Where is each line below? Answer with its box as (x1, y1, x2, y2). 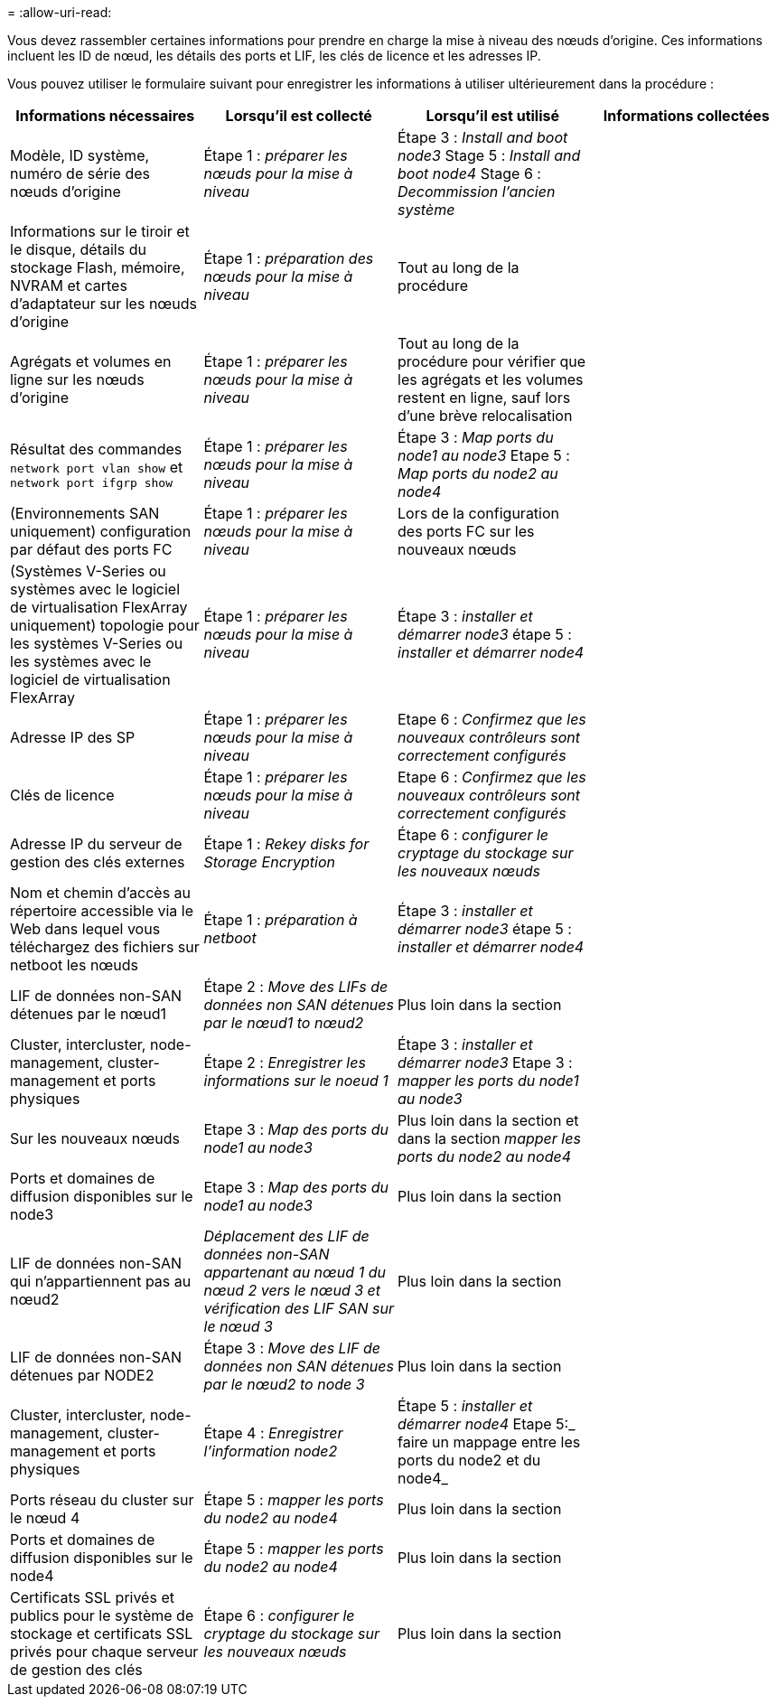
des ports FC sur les (398, 522, 535, 540)
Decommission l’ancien (398, 183, 556, 201)
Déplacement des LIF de (203, 1227, 370, 1245)
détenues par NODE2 (10, 1366, 154, 1384)
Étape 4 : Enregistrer (203, 1424, 343, 1442)
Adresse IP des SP (10, 728, 136, 746)
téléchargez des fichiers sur (10, 938, 200, 956)
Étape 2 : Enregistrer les (203, 1053, 366, 1072)
